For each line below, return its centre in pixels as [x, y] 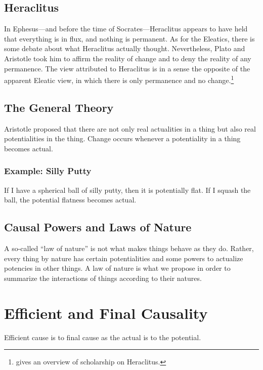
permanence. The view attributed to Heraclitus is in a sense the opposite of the [127, 68]
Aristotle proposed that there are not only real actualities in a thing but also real [130, 128]
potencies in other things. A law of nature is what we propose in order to [117, 268]
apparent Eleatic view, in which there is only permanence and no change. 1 [119, 79]
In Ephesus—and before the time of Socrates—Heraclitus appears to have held [126, 29]
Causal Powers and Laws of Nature [98, 227]
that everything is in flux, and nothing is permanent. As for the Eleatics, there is [129, 38]
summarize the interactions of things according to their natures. [103, 278]
